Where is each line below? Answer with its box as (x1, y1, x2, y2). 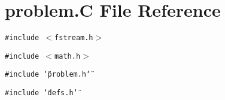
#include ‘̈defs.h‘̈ (5, 89, 78, 98)
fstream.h (54, 34, 93, 43)
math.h (54, 51, 81, 60)
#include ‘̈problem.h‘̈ (5, 70, 91, 79)
